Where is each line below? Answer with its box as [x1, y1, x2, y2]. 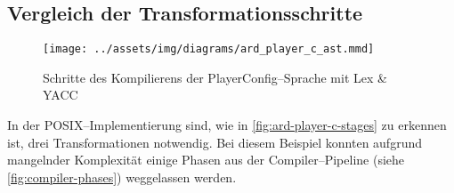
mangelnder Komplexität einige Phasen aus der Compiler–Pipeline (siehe [7, 150, 405, 169]
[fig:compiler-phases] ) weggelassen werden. [7, 167, 237, 186]
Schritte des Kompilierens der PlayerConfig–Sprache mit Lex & [43, 68, 387, 86]
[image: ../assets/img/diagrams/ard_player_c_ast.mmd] [43, 43, 375, 56]
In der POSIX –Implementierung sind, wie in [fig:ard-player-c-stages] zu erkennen [7, 116, 447, 134]
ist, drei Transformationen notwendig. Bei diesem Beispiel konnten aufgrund [7, 133, 422, 151]
